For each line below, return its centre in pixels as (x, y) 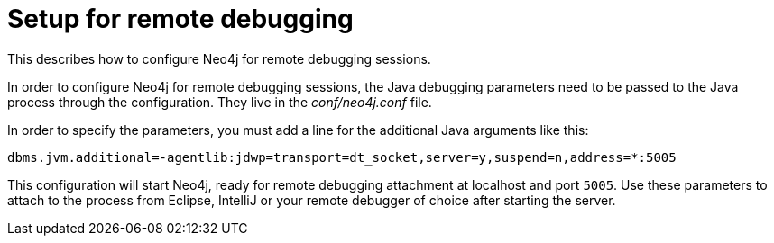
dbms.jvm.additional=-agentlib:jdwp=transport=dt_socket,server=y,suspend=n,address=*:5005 (342, 157)
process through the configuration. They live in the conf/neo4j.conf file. (220, 102)
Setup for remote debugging (180, 19)
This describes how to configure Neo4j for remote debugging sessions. (219, 58)
